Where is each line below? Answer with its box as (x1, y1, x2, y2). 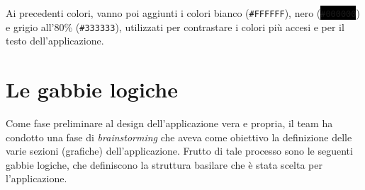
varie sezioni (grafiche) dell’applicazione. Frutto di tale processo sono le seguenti (6, 143, 353, 158)
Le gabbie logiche (6, 75, 178, 104)
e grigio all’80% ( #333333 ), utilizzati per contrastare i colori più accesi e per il (6, 19, 344, 34)
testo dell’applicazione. (6, 33, 104, 48)
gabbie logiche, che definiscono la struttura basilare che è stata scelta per (6, 157, 322, 172)
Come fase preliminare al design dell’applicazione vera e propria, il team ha (6, 116, 333, 131)
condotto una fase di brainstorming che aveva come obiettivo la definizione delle (6, 129, 352, 144)
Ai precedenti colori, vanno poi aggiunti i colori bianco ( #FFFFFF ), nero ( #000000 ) (6, 6, 360, 20)
